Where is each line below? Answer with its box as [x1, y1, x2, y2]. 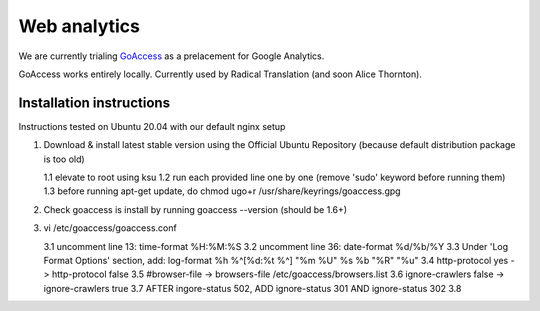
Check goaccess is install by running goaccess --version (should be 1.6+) [43, 203, 348, 215]
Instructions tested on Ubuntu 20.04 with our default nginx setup [18, 120, 286, 132]
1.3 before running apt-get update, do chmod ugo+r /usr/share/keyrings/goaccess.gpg [43, 185, 401, 197]
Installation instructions [18, 94, 170, 111]
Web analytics [18, 15, 140, 37]
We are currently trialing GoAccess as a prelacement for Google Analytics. [18, 50, 325, 62]
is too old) [43, 153, 85, 165]
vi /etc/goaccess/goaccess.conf [43, 222, 177, 234]
